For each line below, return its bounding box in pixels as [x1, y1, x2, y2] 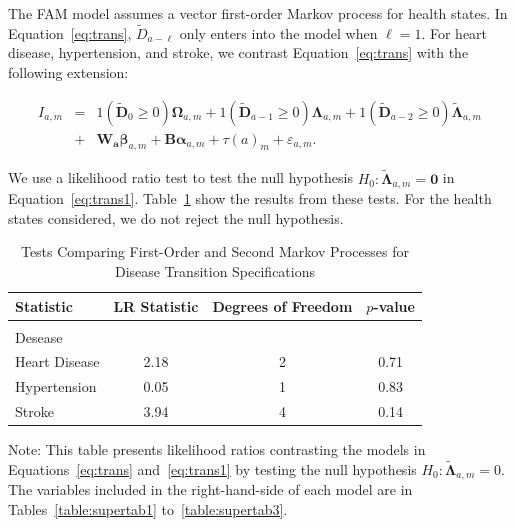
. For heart [421, 22, 488, 43]
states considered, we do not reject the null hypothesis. [8, 207, 344, 228]
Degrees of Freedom [212, 295, 353, 316]
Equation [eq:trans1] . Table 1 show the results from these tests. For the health [8, 188, 492, 209]
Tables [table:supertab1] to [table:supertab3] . [8, 499, 288, 520]
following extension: [8, 62, 129, 82]
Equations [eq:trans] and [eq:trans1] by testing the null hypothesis [8, 459, 417, 480]
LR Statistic [113, 295, 199, 316]
